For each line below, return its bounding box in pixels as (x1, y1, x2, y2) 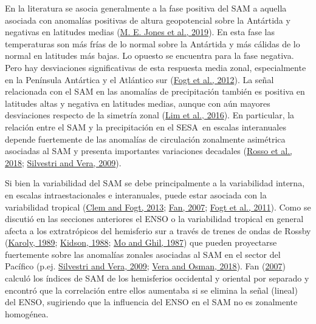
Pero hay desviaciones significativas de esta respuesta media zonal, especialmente (5, 61, 306, 73)
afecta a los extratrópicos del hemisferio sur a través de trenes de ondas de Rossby (5, 224, 311, 237)
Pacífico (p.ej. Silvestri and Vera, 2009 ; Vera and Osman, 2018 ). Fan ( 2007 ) (5, 260, 286, 272)
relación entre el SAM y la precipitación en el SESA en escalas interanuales (5, 120, 286, 133)
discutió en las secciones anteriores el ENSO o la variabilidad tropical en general (5, 212, 304, 225)
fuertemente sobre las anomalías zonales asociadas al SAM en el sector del (5, 248, 281, 260)
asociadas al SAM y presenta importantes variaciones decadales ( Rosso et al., (5, 144, 292, 157)
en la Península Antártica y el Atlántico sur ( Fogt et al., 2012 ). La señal (5, 73, 274, 86)
